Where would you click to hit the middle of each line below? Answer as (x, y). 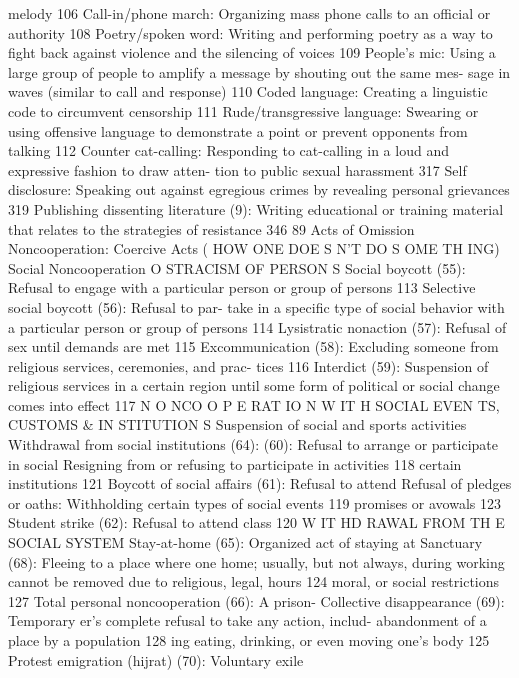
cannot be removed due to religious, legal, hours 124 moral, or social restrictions (254, 581)
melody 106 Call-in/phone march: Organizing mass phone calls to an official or (249, 13)
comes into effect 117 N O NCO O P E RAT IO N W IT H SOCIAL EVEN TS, (254, 404)
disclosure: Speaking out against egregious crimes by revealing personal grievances (259, 189)
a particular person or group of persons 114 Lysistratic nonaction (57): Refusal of (257, 326)
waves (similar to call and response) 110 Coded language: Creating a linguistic (248, 91)
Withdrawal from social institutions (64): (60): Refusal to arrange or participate (253, 444)
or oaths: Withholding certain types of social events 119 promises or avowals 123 (254, 502)
